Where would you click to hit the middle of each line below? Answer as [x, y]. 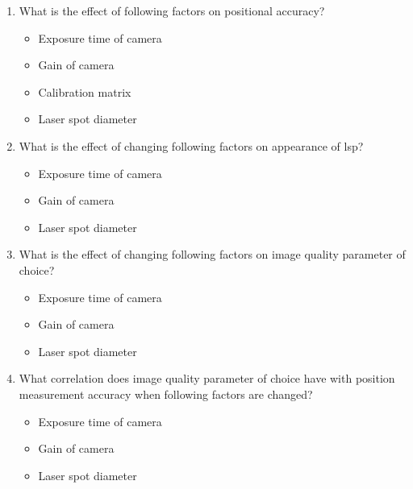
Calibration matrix [85, 91]
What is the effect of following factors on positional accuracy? [172, 10]
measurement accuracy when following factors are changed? [166, 394]
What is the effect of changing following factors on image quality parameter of [212, 254]
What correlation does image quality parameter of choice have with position [207, 378]
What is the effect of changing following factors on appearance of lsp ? [191, 145]
